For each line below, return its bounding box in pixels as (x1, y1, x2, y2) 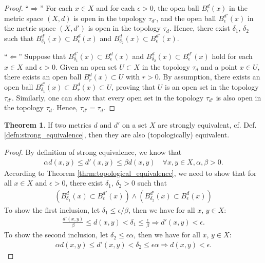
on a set (122, 119, 147, 130)
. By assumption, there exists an (158, 71, 260, 82)
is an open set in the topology (165, 81, 259, 92)
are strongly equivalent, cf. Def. (158, 119, 257, 130)
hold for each (212, 50, 253, 61)
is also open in (216, 92, 261, 103)
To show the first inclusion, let (4, 204, 100, 215)
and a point (201, 61, 238, 72)
